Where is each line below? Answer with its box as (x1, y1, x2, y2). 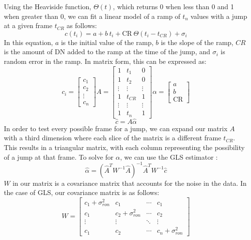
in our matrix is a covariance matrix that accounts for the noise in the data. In (12, 178, 247, 188)
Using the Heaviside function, (4, 1, 92, 11)
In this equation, (4, 37, 53, 47)
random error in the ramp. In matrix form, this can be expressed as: (4, 56, 206, 66)
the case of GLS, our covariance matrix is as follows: (4, 187, 159, 197)
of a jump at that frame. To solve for (4, 151, 114, 162)
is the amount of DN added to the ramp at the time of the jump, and (4, 46, 210, 57)
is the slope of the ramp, (160, 37, 234, 47)
